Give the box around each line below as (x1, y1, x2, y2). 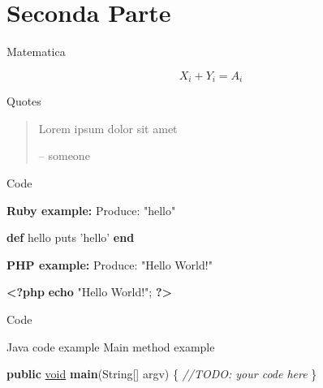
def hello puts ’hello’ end (6, 229, 135, 246)
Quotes (6, 93, 41, 110)
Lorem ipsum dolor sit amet (38, 119, 178, 136)
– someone (38, 147, 90, 164)
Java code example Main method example (6, 338, 215, 355)
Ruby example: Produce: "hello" (6, 201, 176, 218)
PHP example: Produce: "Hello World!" (6, 256, 213, 273)
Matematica (6, 43, 66, 60)
